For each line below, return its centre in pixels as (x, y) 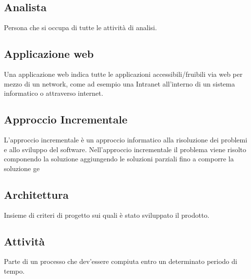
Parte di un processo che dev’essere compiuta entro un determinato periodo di (121, 261)
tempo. (14, 270)
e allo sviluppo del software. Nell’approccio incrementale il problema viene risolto (125, 149)
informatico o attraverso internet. (54, 93)
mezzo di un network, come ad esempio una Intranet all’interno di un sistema (119, 83)
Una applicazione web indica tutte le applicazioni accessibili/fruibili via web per (123, 74)
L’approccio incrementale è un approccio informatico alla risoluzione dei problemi (126, 139)
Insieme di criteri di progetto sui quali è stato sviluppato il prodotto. (107, 215)
